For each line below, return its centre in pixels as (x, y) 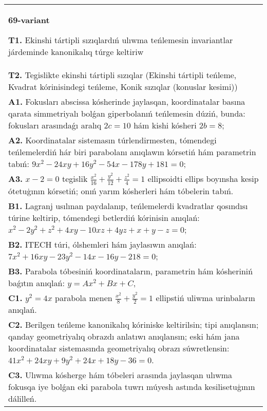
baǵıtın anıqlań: (36, 283)
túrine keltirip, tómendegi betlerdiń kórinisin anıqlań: (104, 217)
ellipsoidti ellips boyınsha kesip (203, 179)
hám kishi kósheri (165, 125)
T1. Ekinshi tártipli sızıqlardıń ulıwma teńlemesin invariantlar (121, 40)
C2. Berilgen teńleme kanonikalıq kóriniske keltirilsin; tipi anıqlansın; (133, 325)
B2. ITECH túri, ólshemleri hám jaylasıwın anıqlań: (102, 244)
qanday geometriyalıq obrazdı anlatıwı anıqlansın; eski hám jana (124, 337)
